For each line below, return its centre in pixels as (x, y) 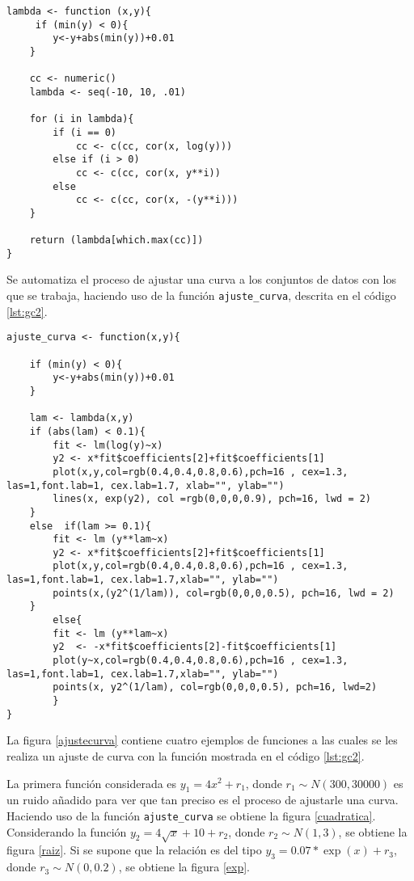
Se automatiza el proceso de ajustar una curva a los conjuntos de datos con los (201, 279)
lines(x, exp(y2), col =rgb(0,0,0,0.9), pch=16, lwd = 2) (212, 499)
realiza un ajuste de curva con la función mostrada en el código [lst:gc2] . (186, 755)
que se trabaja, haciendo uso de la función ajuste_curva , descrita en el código (201, 295)
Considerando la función (67, 831)
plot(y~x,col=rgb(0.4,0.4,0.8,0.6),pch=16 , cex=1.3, (201, 661)
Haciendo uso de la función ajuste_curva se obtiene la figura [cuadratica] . (191, 815)
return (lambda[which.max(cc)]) (116, 240)
